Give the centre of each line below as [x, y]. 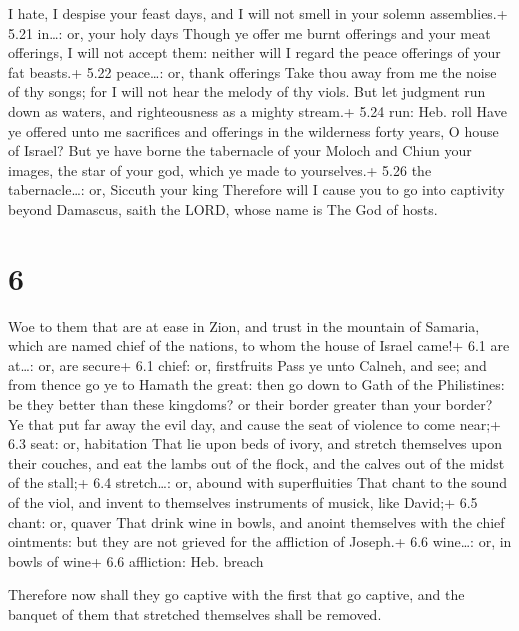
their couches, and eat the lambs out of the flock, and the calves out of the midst [256, 462]
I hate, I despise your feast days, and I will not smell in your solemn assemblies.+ [258, 13]
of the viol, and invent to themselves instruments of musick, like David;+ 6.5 [243, 502]
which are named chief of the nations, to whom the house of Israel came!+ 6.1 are [259, 345]
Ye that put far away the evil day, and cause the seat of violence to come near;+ [254, 423]
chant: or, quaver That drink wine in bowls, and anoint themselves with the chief [256, 521]
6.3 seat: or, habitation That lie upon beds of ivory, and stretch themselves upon [255, 443]
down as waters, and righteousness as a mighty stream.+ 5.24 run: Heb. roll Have [257, 110]
